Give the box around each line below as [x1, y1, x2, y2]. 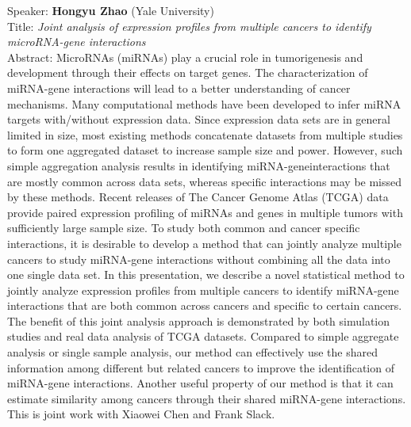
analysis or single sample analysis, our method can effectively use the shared [7, 344, 378, 360]
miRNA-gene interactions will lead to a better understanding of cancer [7, 79, 351, 96]
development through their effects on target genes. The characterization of [7, 64, 368, 81]
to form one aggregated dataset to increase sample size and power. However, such [7, 142, 403, 158]
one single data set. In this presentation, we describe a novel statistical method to [7, 266, 405, 283]
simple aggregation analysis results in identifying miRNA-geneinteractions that [7, 157, 390, 173]
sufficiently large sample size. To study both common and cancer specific [7, 219, 360, 236]
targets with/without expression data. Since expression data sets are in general [7, 111, 390, 128]
